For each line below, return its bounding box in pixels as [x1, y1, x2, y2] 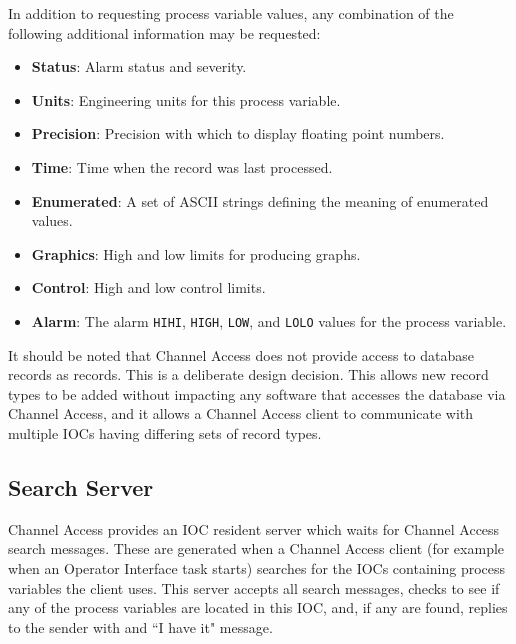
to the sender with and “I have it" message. [8, 616, 273, 637]
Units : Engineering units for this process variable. [31, 89, 341, 110]
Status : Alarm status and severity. [31, 56, 247, 77]
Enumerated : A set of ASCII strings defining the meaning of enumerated [31, 190, 489, 211]
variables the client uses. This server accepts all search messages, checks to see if [8, 577, 500, 598]
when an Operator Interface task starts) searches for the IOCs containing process [8, 557, 506, 578]
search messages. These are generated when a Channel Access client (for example [8, 538, 505, 559]
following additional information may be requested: [8, 22, 321, 43]
